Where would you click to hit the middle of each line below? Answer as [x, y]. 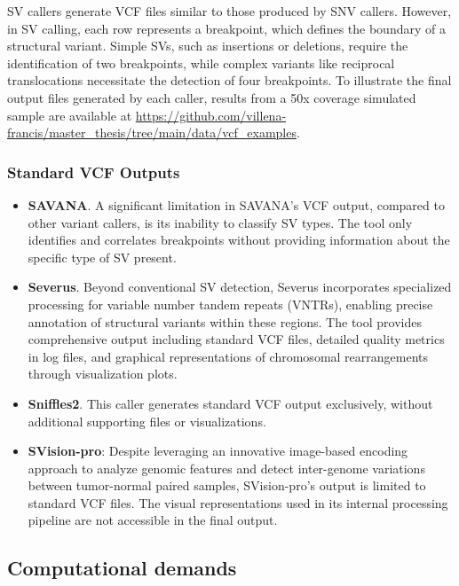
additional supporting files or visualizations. [147, 421]
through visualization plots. [103, 374]
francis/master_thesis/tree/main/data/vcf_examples [152, 133]
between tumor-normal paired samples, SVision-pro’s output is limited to [227, 485]
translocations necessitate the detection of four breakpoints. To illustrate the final [229, 80]
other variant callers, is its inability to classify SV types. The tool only [220, 222]
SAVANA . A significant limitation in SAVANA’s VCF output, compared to [236, 204]
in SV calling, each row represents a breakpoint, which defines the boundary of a [226, 28]
